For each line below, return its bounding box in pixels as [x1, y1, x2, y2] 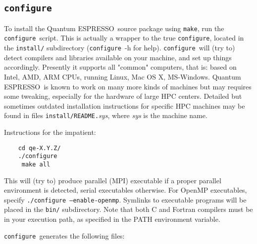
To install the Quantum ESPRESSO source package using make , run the [4, 23, 224, 33]
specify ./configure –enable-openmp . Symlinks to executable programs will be [4, 194, 247, 204]
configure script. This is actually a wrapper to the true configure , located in [4, 33, 244, 43]
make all [21, 161, 51, 168]
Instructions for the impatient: [4, 126, 96, 137]
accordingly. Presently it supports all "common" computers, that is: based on [4, 62, 237, 72]
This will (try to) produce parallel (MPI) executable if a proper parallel [4, 175, 221, 185]
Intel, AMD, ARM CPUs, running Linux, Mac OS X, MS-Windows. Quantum [4, 71, 241, 81]
